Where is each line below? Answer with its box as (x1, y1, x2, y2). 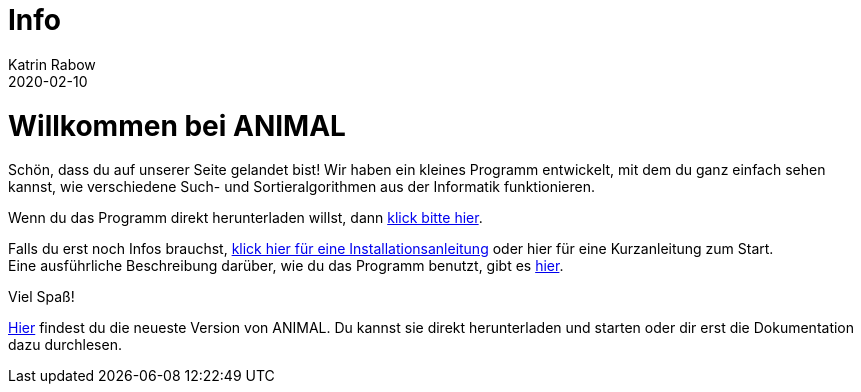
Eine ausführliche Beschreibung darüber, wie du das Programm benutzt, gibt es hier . (8, 257, 564, 275)
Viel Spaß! (8, 288, 75, 306)
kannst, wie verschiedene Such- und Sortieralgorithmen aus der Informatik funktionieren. (8, 178, 596, 196)
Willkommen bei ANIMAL (8, 108, 346, 143)
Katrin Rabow (8, 55, 96, 73)
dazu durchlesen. (8, 336, 122, 354)
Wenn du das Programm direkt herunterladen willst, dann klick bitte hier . (8, 209, 483, 227)
